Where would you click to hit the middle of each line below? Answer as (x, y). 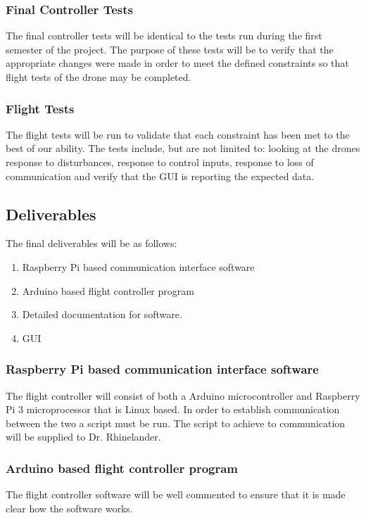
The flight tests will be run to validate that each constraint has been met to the (178, 134)
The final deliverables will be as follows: (91, 243)
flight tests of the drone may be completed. (99, 77)
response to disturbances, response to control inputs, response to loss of (160, 162)
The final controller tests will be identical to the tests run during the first (164, 36)
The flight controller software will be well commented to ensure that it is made (176, 494)
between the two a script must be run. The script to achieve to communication (176, 423)
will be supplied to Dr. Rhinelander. (83, 437)
